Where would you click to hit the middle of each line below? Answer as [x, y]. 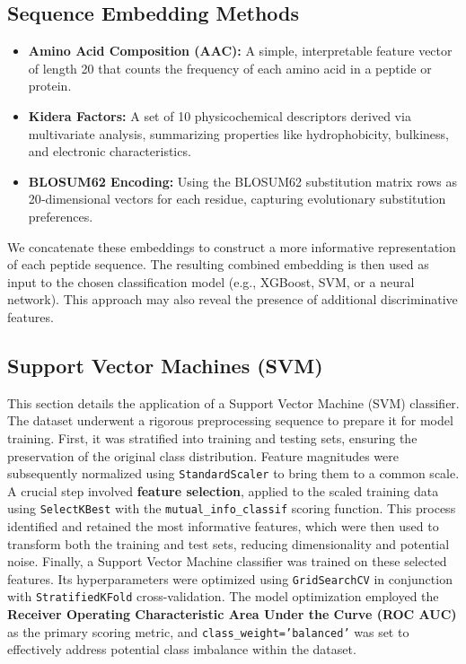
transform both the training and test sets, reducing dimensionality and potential [229, 543]
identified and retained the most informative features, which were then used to [223, 526]
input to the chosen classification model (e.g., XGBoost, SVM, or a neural [211, 281]
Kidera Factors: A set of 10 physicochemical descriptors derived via [220, 115]
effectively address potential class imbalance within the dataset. [182, 649]
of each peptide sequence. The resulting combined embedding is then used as [218, 264]
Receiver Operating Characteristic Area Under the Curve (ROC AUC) [232, 614]
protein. [50, 86]
